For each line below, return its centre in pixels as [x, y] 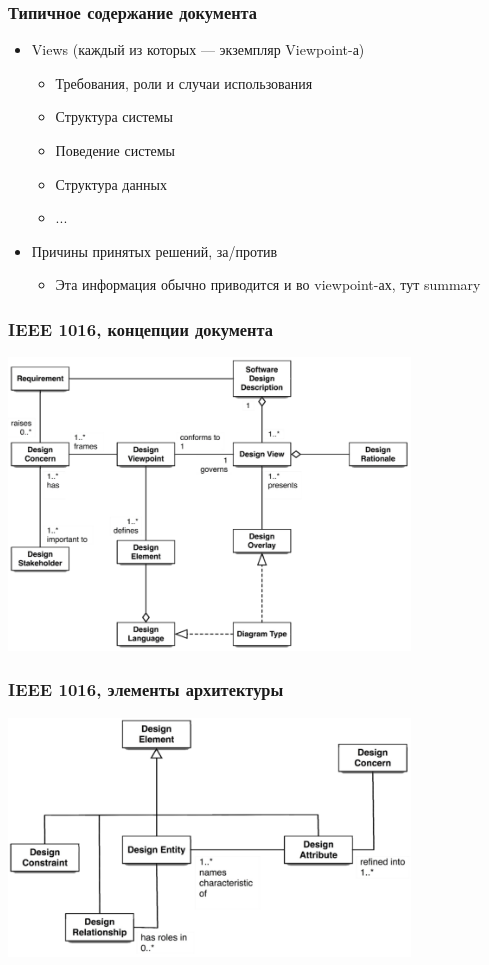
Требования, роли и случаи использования [184, 82]
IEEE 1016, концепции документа [140, 328]
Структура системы [114, 116]
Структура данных [111, 183]
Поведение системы [115, 150]
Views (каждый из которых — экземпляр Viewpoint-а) [198, 49]
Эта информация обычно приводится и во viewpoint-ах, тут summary [268, 284]
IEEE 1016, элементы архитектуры [146, 689]
